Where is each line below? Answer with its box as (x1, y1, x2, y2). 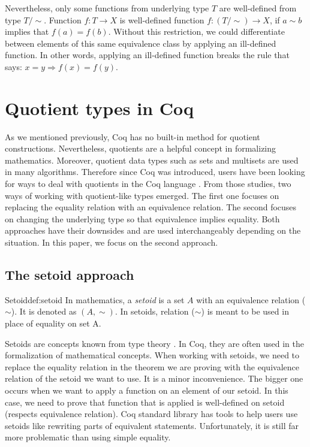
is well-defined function (119, 13, 204, 26)
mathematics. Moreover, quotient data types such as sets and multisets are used (5, 153, 299, 166)
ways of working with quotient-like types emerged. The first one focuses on (5, 189, 279, 201)
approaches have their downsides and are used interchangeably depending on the (5, 224, 301, 237)
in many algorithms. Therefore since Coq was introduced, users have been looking (5, 165, 305, 178)
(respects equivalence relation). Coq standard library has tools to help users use (5, 407, 298, 420)
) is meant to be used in (201, 305, 289, 318)
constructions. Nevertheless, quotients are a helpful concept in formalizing (5, 142, 276, 155)
